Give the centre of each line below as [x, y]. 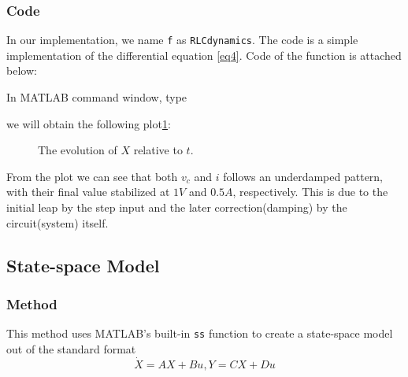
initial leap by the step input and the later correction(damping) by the [177, 207]
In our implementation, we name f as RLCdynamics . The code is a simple [182, 40]
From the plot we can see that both [92, 176]
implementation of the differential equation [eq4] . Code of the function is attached [204, 55]
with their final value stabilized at [88, 192]
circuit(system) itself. [57, 222]
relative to [158, 150]
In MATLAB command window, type [97, 97]
